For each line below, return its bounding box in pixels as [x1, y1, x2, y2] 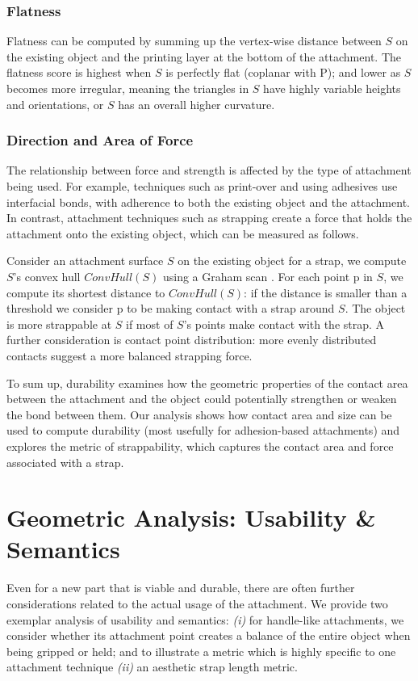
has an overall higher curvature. [118, 95, 275, 112]
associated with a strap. [6, 453, 124, 470]
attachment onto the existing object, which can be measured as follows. [6, 225, 359, 242]
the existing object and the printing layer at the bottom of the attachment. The [6, 48, 401, 65]
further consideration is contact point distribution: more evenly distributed [6, 331, 377, 348]
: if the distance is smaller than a [244, 284, 408, 301]
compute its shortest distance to [6, 284, 165, 301]
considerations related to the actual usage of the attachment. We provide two [6, 595, 388, 612]
